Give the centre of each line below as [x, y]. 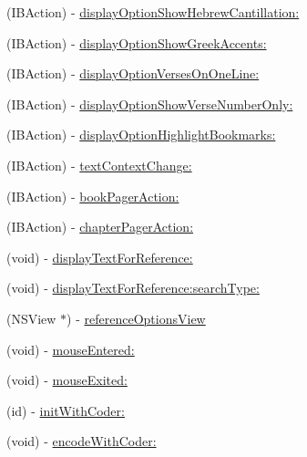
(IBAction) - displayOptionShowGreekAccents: [137, 42]
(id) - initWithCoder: [66, 410]
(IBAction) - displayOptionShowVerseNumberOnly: [150, 104]
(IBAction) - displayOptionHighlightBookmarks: [141, 135]
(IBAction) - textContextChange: [99, 165]
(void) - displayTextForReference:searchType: [133, 288]
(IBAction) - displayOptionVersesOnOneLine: [133, 73]
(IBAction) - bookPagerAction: [93, 196]
